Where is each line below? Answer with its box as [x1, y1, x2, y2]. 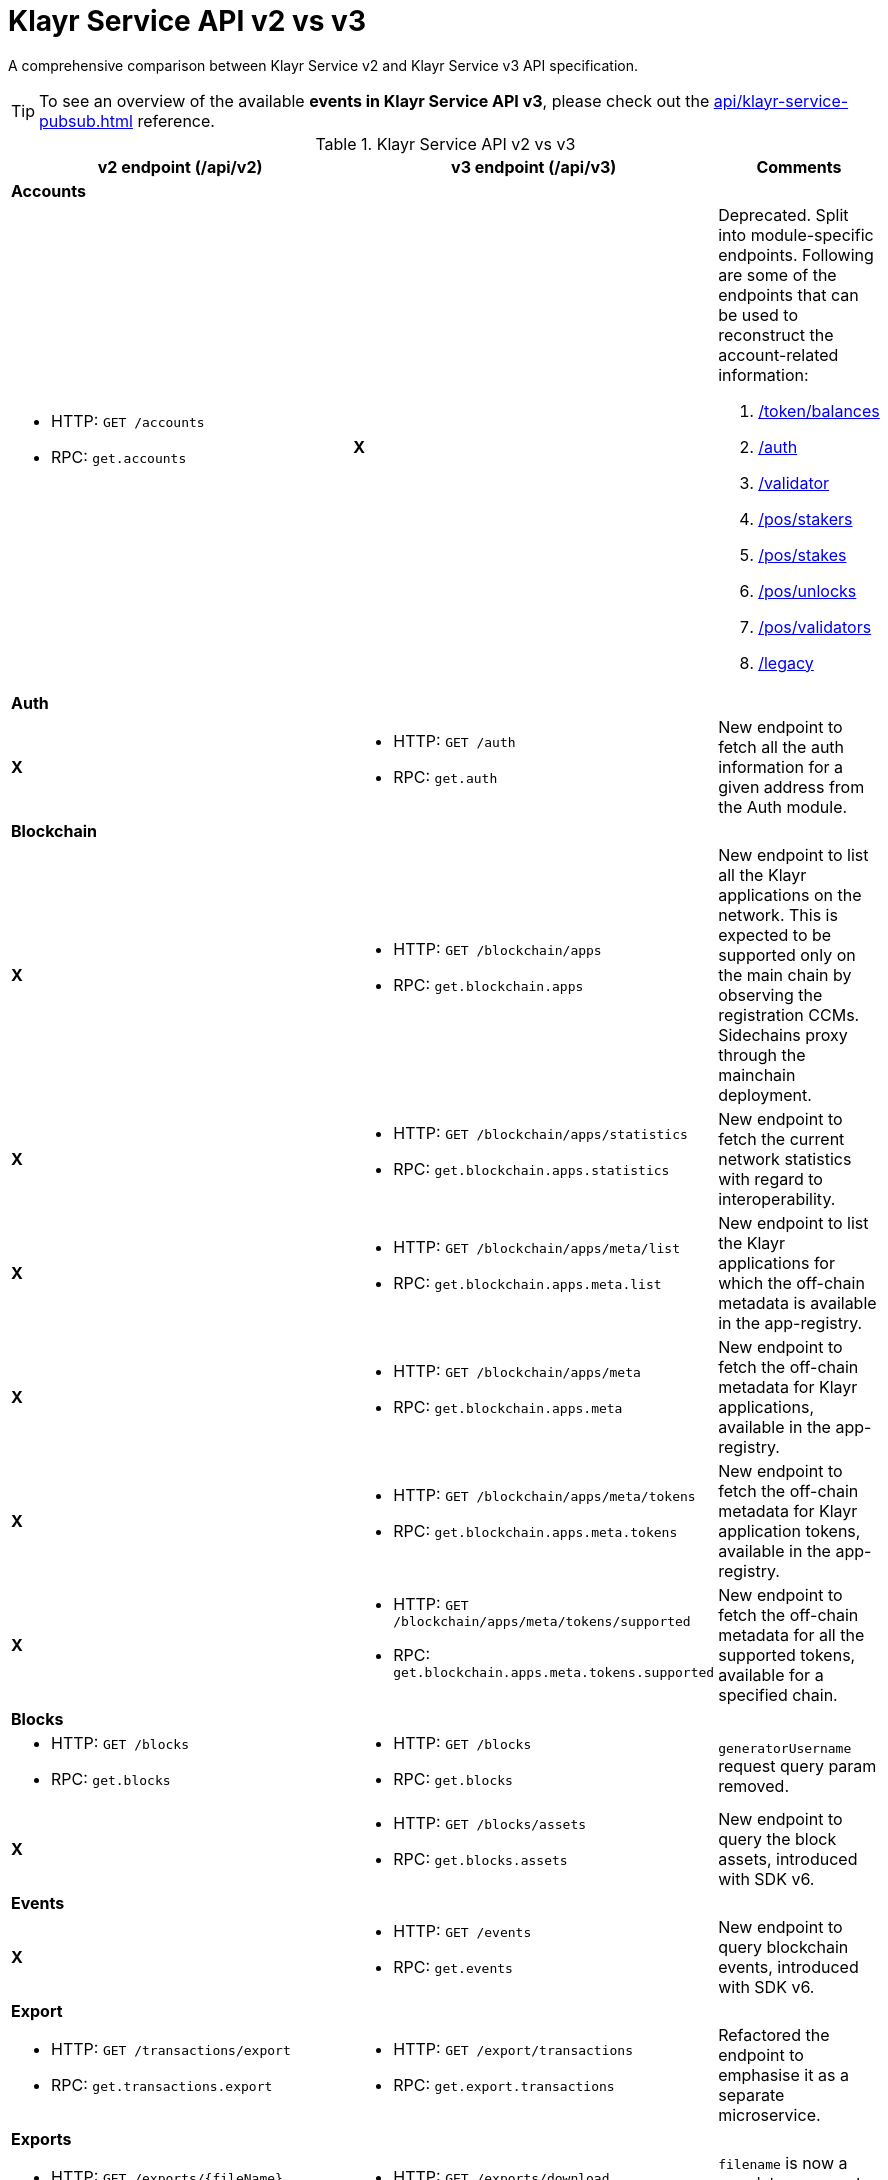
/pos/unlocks [758, 580, 857, 601]
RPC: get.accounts [51, 446, 187, 467]
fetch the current [718, 1128, 845, 1149]
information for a [718, 756, 844, 777]
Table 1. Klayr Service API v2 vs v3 [315, 133, 576, 154]
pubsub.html [39, 110, 133, 131]
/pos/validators [758, 616, 872, 637]
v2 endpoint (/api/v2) [97, 156, 263, 177]
